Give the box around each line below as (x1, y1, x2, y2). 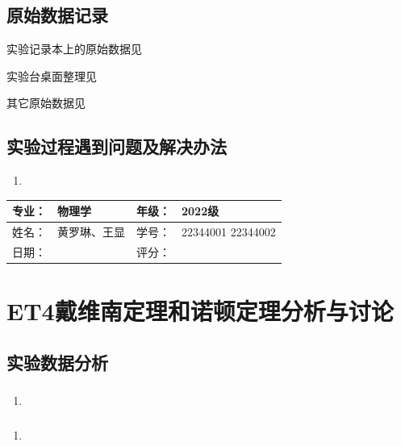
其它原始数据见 (6, 94, 86, 111)
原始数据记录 (6, 2, 108, 27)
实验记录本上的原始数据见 (6, 40, 142, 57)
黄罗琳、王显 (57, 223, 125, 240)
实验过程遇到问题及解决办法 (6, 134, 227, 159)
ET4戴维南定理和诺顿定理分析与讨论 (6, 294, 394, 327)
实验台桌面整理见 (6, 67, 97, 84)
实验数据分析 (6, 349, 108, 374)
